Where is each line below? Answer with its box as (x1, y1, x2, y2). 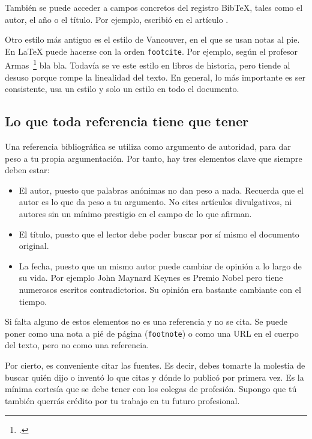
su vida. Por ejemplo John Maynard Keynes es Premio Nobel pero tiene (19, 271, 283, 284)
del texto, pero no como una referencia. (5, 339, 149, 351)
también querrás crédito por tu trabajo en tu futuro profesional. (5, 394, 240, 407)
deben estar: (5, 164, 50, 176)
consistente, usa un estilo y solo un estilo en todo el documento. (5, 82, 239, 95)
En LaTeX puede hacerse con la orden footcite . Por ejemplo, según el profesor (5, 45, 298, 57)
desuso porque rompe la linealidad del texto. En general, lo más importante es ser (5, 70, 305, 83)
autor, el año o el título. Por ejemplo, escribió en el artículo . (5, 13, 229, 25)
